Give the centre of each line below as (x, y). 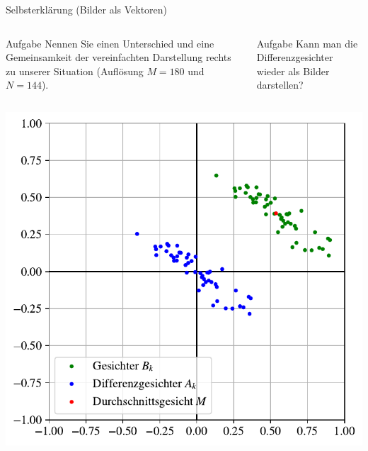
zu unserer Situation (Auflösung (75, 71)
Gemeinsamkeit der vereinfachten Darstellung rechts (119, 57)
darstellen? (280, 85)
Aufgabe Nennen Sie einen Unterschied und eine (110, 43)
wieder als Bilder (293, 71)
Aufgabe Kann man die (307, 43)
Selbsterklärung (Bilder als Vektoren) (87, 9)
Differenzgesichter (295, 57)
